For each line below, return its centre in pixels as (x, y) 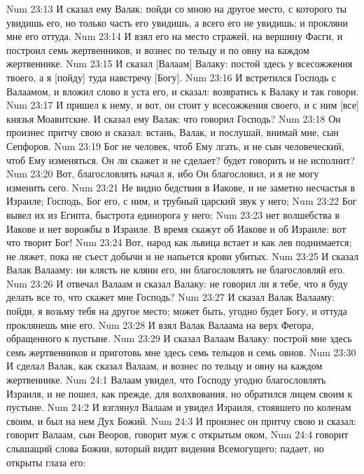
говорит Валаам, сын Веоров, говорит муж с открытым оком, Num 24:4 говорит (177, 434)
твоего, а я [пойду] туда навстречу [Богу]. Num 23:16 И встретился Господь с (171, 77)
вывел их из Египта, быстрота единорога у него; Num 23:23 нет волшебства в (173, 214)
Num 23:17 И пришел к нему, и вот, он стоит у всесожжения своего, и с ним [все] (183, 105)
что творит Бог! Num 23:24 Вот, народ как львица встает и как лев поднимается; (179, 242)
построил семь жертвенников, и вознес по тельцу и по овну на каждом (158, 49)
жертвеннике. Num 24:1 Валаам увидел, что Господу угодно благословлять (166, 380)
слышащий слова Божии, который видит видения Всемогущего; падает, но (165, 448)
